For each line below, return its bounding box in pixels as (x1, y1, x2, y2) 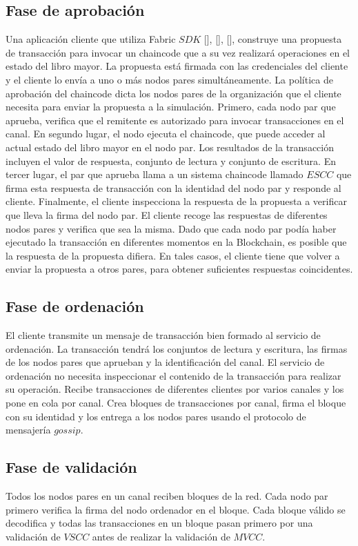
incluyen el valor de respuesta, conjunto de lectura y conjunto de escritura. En (6, 153, 336, 168)
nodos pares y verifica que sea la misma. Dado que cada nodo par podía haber (6, 221, 337, 235)
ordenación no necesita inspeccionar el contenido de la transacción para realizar (6, 368, 341, 382)
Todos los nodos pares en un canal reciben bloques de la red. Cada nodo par (6, 489, 328, 503)
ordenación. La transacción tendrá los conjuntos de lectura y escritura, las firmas (6, 341, 348, 355)
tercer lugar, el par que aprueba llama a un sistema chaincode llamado (6, 167, 304, 182)
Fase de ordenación (6, 295, 144, 317)
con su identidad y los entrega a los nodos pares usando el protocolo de (6, 409, 306, 423)
